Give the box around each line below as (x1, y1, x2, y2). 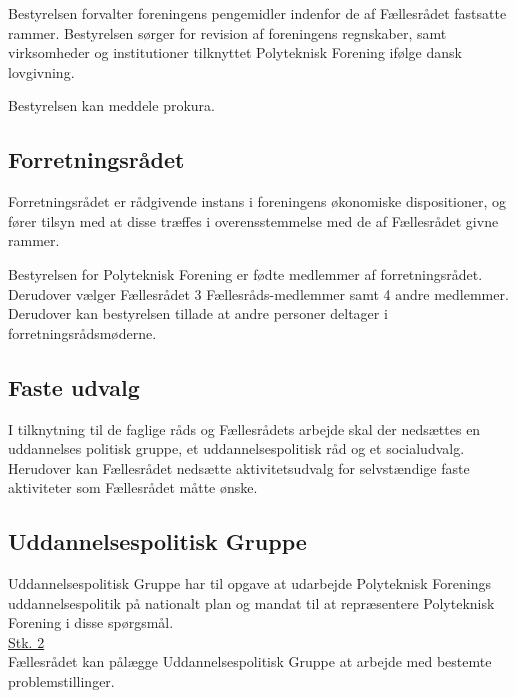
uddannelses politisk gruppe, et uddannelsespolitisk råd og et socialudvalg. (8, 438, 465, 459)
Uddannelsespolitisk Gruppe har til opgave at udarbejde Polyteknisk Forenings (8, 573, 491, 594)
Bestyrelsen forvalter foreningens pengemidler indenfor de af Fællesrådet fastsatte (8, 3, 507, 23)
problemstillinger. (8, 671, 115, 692)
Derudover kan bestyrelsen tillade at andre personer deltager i (8, 303, 388, 324)
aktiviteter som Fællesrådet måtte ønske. (8, 477, 258, 498)
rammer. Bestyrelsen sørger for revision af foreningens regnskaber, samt (8, 22, 447, 43)
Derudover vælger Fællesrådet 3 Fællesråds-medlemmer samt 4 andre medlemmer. (8, 283, 509, 304)
